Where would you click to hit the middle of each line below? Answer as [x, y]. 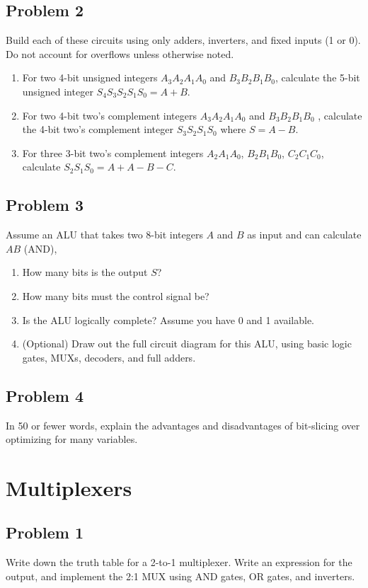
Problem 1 [45, 532]
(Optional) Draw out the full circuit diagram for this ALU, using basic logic [187, 344]
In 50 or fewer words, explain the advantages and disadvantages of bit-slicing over [183, 425]
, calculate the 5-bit [318, 77]
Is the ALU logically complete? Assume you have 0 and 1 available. [168, 319]
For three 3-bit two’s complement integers [113, 152]
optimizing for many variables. [72, 439]
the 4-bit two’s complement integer [98, 129]
